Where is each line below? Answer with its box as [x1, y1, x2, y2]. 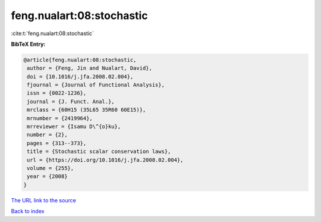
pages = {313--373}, [27, 140, 87, 146]
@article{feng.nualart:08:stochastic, [23, 57, 137, 63]
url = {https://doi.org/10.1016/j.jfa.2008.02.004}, [27, 157, 184, 163]
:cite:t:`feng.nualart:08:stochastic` [11, 30, 95, 37]
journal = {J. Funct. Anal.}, [27, 98, 115, 105]
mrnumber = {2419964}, [27, 115, 93, 121]
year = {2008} [27, 173, 68, 180]
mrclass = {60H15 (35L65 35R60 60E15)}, [27, 107, 146, 113]
